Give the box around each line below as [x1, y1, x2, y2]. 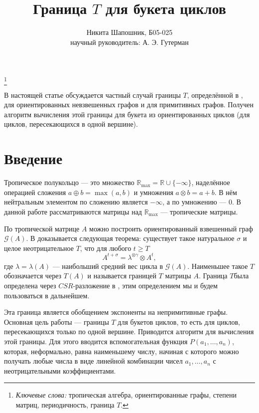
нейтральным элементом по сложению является [4, 197, 148, 207]
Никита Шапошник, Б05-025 [86, 27, 173, 37]
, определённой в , [187, 89, 243, 100]
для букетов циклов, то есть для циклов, [118, 316, 240, 327]
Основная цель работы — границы [4, 316, 109, 327]
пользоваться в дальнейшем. [4, 290, 90, 300]
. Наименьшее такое [187, 260, 248, 271]
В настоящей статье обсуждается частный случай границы [4, 89, 181, 100]
